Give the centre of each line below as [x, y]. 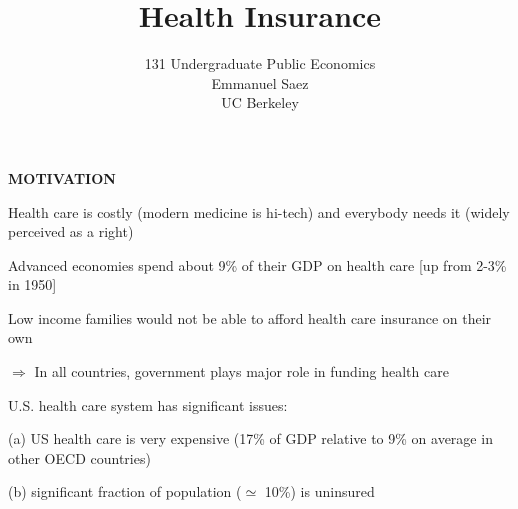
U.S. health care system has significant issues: [148, 404]
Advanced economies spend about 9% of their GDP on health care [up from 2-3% [257, 264]
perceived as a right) [71, 231]
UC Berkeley [260, 102]
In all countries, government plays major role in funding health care [241, 371]
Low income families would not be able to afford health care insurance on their [250, 317]
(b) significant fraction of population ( [125, 491]
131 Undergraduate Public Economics [260, 63]
